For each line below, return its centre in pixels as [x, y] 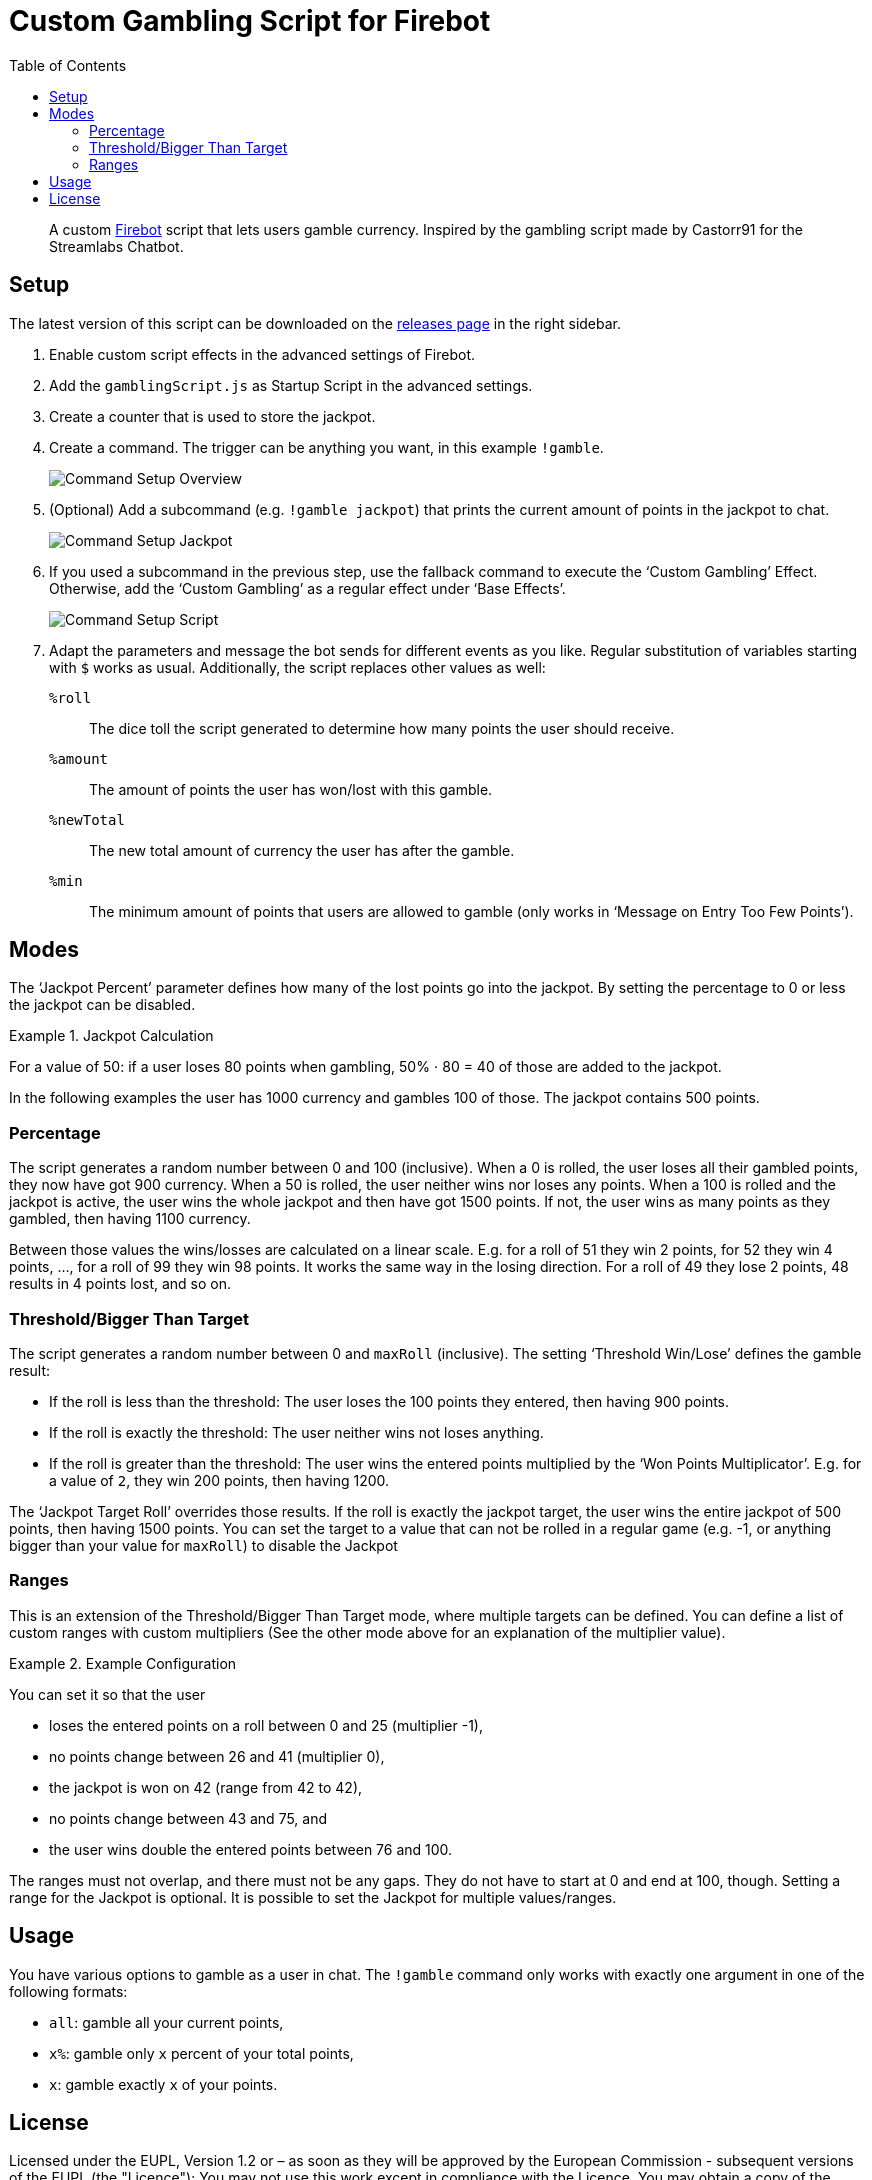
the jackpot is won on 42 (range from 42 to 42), [206, 1787]
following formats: [68, 1991]
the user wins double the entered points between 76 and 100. [251, 1849]
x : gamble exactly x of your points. [163, 2084]
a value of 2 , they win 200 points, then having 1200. [219, 1480]
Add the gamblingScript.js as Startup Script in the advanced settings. [291, 385]
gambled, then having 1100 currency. [130, 1219]
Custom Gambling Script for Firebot [250, 21]
